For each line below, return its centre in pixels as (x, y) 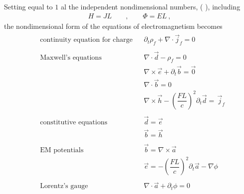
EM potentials (62, 150)
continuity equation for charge (86, 40)
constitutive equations (74, 123)
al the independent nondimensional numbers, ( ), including (150, 6)
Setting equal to (28, 6)
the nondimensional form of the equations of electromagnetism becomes (113, 26)
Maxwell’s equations (71, 57)
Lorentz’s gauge (64, 186)
